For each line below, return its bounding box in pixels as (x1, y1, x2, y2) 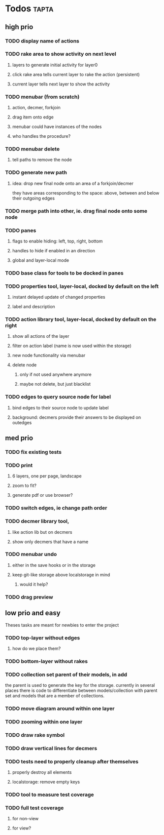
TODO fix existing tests (5, 449, 62, 456)
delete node (12, 362, 37, 368)
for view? (12, 825, 31, 831)
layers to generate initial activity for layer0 (12, 62, 98, 68)
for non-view (12, 816, 39, 822)
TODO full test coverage (5, 804, 64, 811)
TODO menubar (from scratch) (5, 93, 80, 100)
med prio (5, 434, 33, 442)
